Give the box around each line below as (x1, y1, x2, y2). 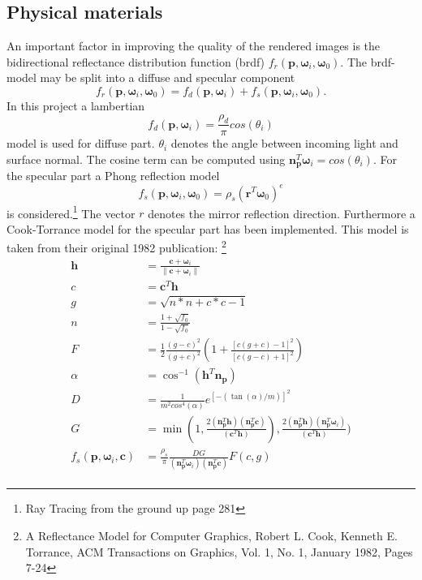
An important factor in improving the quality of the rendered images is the (6, 37, 381, 54)
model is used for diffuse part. (6, 135, 155, 152)
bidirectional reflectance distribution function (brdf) (6, 53, 265, 70)
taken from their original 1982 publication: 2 (6, 237, 226, 256)
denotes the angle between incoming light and (170, 135, 398, 152)
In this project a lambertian (6, 97, 145, 114)
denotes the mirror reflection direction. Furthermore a (148, 204, 416, 221)
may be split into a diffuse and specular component (40, 69, 295, 86)
